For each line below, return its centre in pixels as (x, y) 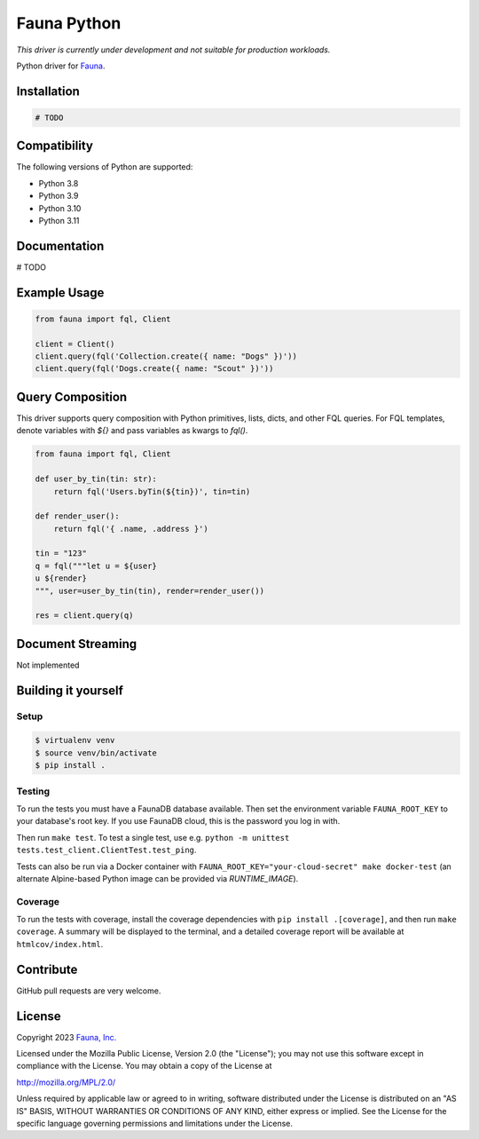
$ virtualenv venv (75, 740)
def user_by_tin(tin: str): (96, 479)
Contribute (47, 969)
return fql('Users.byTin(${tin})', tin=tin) (152, 491)
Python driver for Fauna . (61, 66)
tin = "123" (61, 554)
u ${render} (61, 578)
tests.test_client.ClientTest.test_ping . (106, 850)
